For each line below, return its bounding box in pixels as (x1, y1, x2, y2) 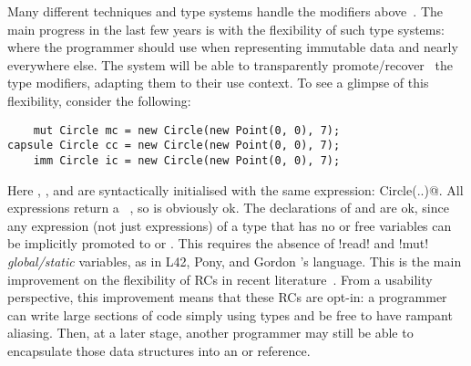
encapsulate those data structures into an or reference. (7, 340, 311, 360)
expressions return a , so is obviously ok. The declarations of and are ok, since (7, 198, 449, 217)
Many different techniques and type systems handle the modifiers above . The (7, 2, 444, 20)
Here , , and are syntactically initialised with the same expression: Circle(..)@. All (7, 180, 464, 199)
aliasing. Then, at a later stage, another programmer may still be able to (7, 323, 414, 342)
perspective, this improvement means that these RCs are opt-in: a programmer (7, 288, 447, 307)
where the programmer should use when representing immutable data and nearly (7, 37, 458, 57)
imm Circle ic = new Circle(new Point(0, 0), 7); (33, 153, 341, 167)
